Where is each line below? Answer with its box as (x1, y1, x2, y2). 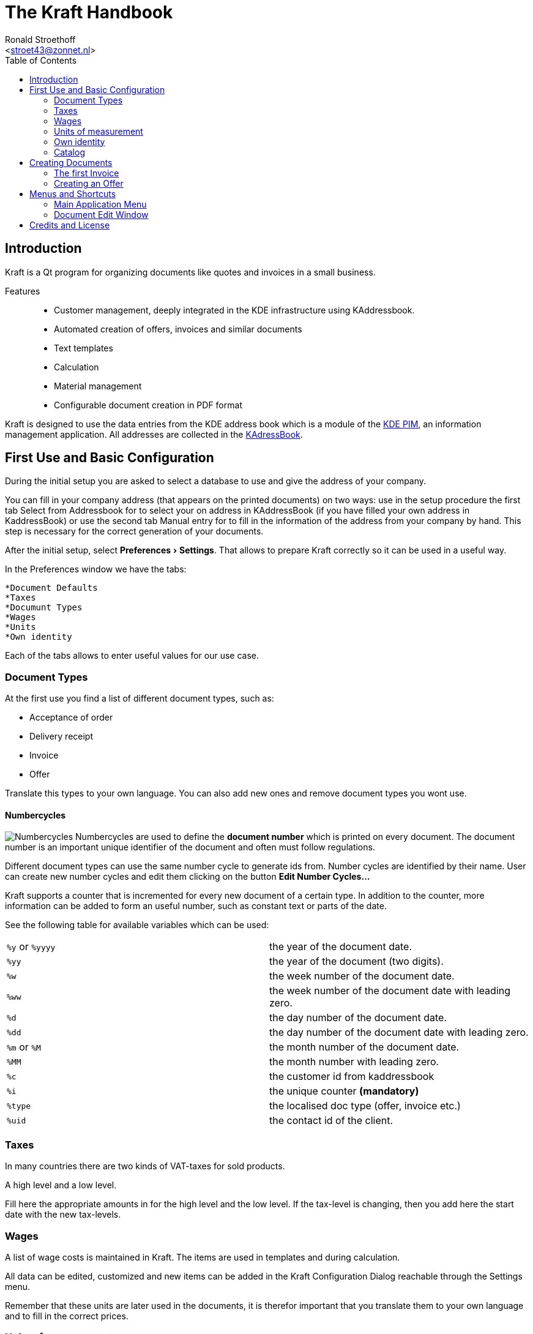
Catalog (54, 146, 85, 157)
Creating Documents (29, 157, 113, 168)
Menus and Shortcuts (29, 188, 116, 199)
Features (5, 285, 40, 296)
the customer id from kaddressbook (269, 1070, 434, 1083)
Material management (54, 380, 142, 391)
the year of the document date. (269, 940, 412, 953)
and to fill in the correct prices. (5, 1310, 129, 1321)
